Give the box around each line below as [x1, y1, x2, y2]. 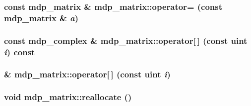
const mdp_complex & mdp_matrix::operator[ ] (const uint [4, 34, 248, 46]
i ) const [4, 45, 35, 58]
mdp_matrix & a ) [4, 11, 79, 24]
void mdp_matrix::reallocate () [4, 91, 132, 103]
